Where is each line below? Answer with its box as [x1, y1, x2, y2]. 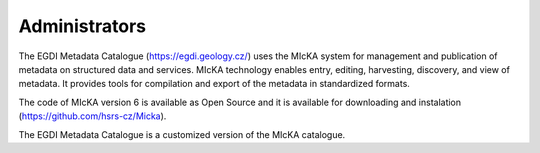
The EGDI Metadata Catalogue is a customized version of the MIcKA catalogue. [18, 128, 346, 140]
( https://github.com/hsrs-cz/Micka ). [18, 110, 167, 122]
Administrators [18, 15, 147, 37]
